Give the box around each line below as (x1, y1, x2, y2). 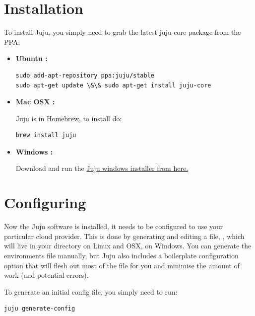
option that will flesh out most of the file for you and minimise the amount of (4, 260, 240, 270)
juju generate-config (4, 305, 75, 313)
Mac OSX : (15, 96, 55, 107)
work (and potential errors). (4, 270, 89, 280)
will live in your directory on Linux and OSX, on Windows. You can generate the (4, 240, 252, 251)
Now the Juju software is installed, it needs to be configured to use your (4, 221, 223, 232)
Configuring (4, 192, 86, 213)
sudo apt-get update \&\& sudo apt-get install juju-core (15, 81, 211, 89)
